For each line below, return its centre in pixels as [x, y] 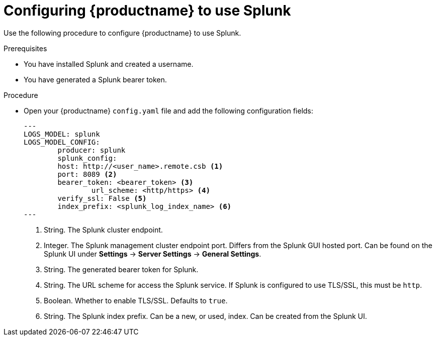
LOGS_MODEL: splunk [62, 134]
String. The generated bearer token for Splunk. [121, 269]
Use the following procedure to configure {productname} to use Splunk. [122, 33]
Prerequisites [25, 48]
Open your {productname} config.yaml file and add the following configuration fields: [168, 110]
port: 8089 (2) [87, 174]
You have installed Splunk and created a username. [109, 64]
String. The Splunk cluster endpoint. [103, 230]
